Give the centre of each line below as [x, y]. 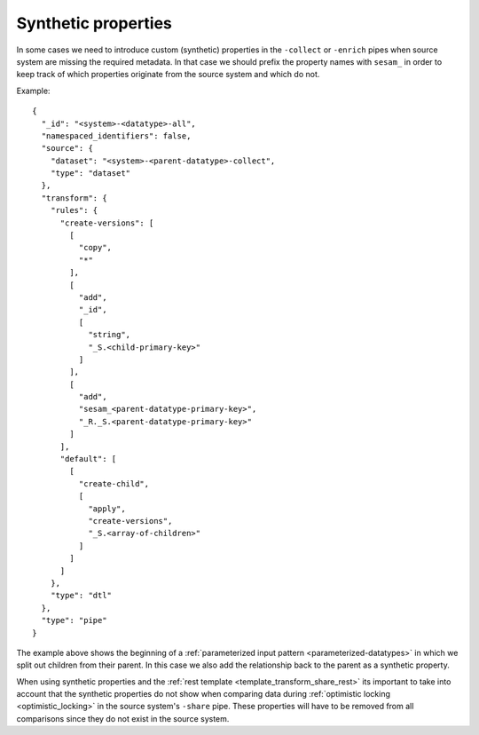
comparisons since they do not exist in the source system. [123, 718]
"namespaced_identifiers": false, [116, 136]
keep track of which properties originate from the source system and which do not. [168, 75]
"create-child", [114, 483]
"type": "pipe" [74, 620]
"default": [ [88, 459]
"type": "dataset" [90, 174]
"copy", [95, 248]
